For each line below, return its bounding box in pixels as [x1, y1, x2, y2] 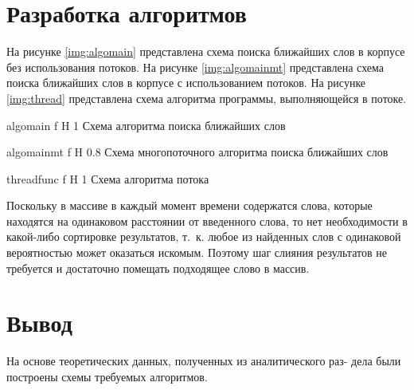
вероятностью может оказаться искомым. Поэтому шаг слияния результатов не [6, 244, 387, 261]
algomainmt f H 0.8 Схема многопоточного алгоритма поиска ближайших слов [6, 144, 389, 160]
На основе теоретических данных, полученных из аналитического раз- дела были [6, 353, 401, 369]
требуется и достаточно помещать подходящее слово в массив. [6, 259, 310, 276]
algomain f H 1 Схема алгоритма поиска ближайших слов [6, 116, 286, 133]
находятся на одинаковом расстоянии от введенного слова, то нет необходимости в [6, 212, 408, 229]
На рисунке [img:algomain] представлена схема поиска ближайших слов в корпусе [6, 43, 405, 60]
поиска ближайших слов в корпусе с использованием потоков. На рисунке [6, 74, 366, 91]
